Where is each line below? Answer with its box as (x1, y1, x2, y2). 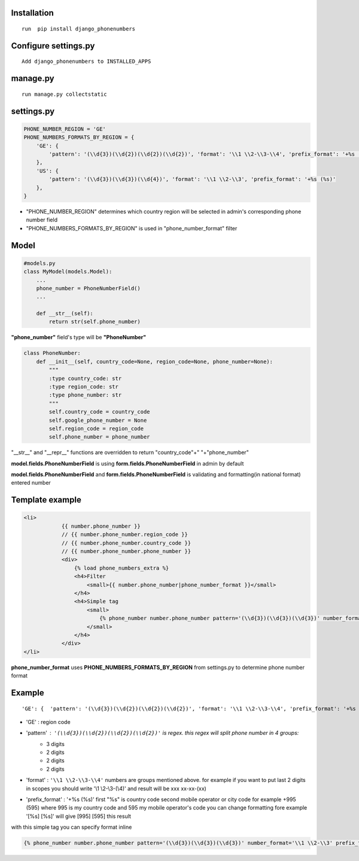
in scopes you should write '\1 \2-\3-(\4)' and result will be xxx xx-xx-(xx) (26, 784, 206, 792)
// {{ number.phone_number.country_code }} (61, 539, 191, 546)
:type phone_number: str (48, 392, 122, 398)
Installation (11, 8, 54, 18)
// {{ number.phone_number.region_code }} (61, 531, 188, 538)
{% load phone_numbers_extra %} (74, 564, 169, 571)
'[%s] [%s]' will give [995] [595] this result (26, 813, 132, 820)
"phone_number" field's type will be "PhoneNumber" (11, 334, 147, 341)
